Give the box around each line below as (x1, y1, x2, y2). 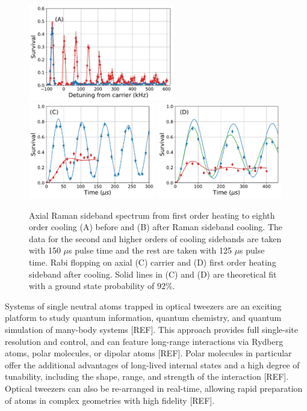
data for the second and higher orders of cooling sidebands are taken (29, 232, 282, 245)
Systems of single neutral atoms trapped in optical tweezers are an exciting (5, 299, 282, 312)
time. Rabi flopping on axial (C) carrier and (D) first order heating (29, 256, 276, 269)
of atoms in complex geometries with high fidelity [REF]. (5, 394, 215, 406)
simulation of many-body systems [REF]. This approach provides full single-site (5, 323, 299, 335)
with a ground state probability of (29, 279, 155, 292)
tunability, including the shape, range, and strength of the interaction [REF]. (5, 370, 289, 383)
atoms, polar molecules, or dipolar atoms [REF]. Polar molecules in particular (5, 347, 292, 359)
